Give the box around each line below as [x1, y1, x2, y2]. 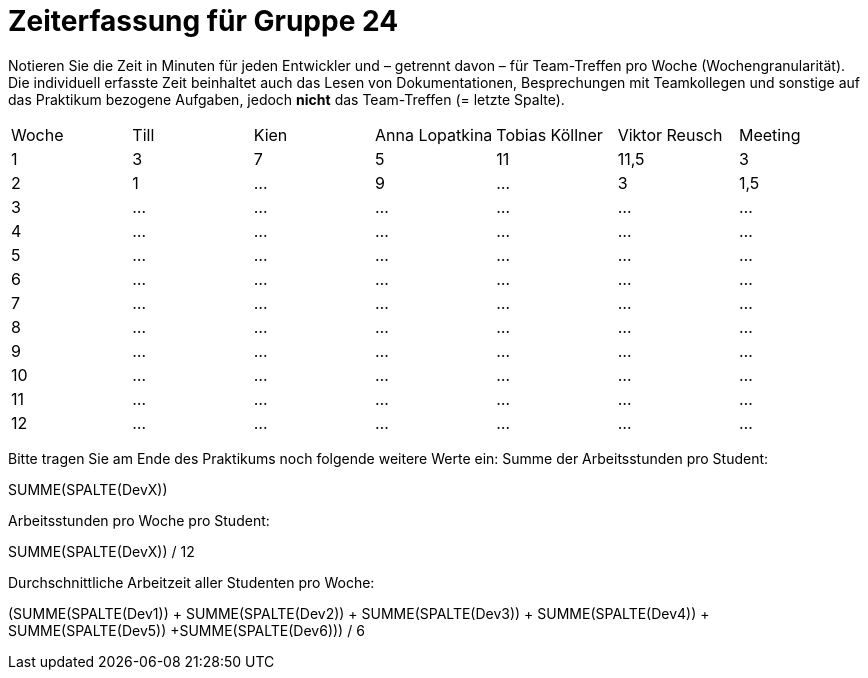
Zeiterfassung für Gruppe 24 [8, 4, 399, 38]
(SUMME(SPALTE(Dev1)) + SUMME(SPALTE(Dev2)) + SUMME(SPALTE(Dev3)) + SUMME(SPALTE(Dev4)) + [8, 604, 710, 622]
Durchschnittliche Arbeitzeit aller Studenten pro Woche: [8, 573, 375, 591]
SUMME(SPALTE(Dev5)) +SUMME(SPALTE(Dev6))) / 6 [8, 621, 365, 639]
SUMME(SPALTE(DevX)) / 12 [8, 542, 195, 560]
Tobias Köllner [496, 124, 603, 145]
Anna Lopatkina [374, 124, 493, 145]
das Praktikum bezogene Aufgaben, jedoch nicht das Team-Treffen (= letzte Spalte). [8, 90, 565, 108]
